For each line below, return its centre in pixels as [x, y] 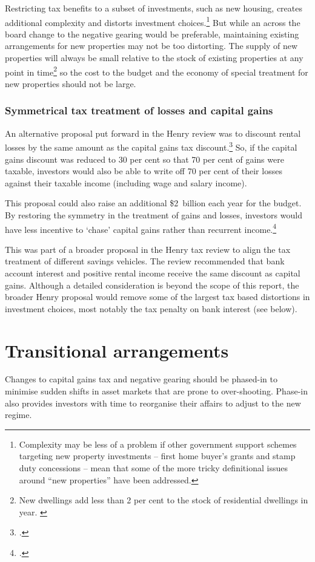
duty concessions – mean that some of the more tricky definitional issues [153, 468]
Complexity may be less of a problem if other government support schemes [158, 444]
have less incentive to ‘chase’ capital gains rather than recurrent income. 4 [141, 228]
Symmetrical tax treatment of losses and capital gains [139, 110]
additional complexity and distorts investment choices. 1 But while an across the [153, 21]
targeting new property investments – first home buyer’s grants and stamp [157, 456]
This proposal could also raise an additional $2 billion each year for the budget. [153, 203]
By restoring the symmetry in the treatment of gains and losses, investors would [154, 214]
